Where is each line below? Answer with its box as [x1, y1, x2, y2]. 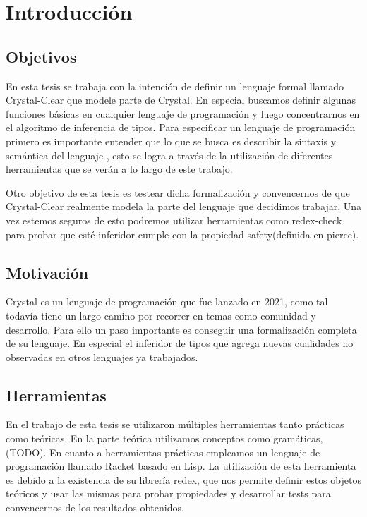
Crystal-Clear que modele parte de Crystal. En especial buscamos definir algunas [6, 92, 356, 107]
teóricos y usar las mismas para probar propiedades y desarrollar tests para [6, 486, 331, 501]
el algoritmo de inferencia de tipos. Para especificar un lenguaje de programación [6, 120, 356, 135]
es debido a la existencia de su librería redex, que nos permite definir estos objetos [6, 472, 361, 487]
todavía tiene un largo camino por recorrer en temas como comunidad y [6, 308, 316, 322]
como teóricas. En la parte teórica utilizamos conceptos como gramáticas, [6, 431, 323, 446]
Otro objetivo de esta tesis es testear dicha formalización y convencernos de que [6, 185, 350, 200]
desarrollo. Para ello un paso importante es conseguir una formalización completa [6, 322, 357, 336]
